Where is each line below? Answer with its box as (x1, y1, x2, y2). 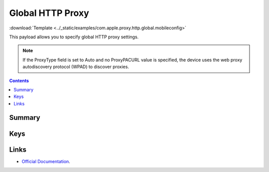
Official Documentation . (21, 158, 71, 164)
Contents (9, 78, 29, 84)
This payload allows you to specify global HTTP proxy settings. (9, 34, 139, 40)
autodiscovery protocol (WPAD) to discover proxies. (22, 64, 130, 70)
